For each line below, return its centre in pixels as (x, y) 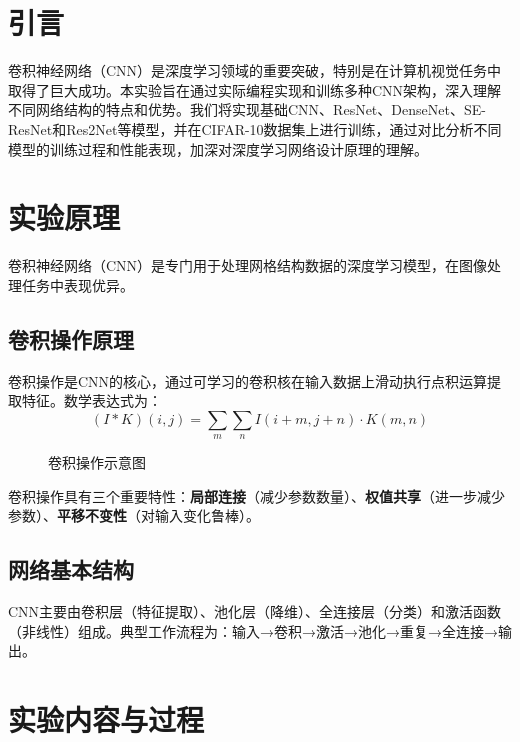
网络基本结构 (71, 569)
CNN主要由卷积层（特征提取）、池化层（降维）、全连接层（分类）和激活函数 (255, 611)
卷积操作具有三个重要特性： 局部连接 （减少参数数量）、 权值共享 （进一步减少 (256, 495)
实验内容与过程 (106, 719)
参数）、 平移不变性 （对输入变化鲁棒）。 (134, 515)
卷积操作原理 (71, 338)
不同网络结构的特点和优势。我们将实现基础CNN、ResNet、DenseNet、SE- (247, 109)
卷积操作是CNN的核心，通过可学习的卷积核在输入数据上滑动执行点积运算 (248, 380)
